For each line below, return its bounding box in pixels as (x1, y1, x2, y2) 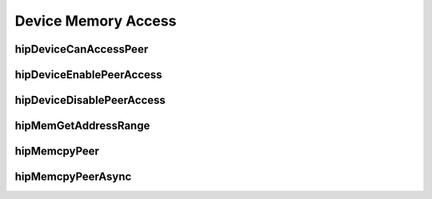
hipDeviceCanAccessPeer (14, 42, 149, 56)
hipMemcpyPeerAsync (14, 170, 132, 184)
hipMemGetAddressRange (14, 119, 150, 133)
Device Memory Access (14, 12, 177, 30)
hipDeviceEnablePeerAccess (14, 68, 163, 82)
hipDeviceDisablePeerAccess (14, 94, 166, 107)
